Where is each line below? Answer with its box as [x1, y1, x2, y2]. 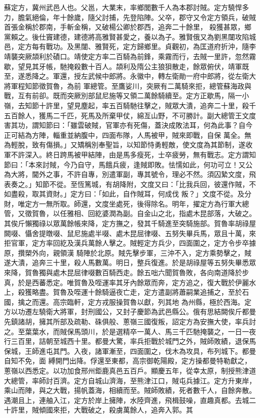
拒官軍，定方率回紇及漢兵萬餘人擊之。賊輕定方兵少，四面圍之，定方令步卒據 [4, 238, 256, 248]
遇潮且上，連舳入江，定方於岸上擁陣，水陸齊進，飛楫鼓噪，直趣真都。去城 [4, 394, 249, 405]
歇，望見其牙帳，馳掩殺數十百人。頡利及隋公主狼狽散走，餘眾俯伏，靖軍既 [4, 61, 249, 71]
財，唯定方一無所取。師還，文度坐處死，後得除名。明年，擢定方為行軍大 [4, 198, 242, 208]
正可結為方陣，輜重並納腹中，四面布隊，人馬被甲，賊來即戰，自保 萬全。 [4, 129, 244, 140]
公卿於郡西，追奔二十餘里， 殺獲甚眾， [115, 22, 244, 32]
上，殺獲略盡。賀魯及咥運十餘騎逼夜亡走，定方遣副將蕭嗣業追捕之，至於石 [4, 287, 249, 297]
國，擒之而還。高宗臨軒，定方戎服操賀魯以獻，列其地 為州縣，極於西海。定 [4, 296, 251, 307]
